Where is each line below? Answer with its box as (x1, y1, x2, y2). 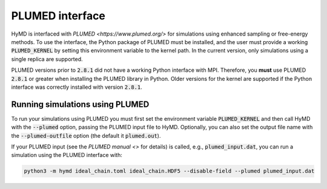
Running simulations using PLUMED (11, 99, 150, 109)
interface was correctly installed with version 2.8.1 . (11, 83, 142, 91)
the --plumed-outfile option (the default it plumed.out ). (11, 132, 161, 139)
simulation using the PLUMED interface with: (11, 152, 122, 159)
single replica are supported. (11, 55, 83, 63)
